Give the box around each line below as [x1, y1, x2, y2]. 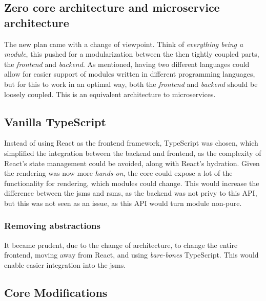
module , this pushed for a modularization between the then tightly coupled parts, [4, 49, 259, 59]
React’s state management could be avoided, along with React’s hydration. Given [4, 157, 260, 168]
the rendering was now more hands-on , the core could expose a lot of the [4, 168, 233, 178]
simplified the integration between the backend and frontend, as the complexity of [4, 147, 261, 158]
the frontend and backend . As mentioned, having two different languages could [4, 58, 250, 69]
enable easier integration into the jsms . [4, 259, 126, 270]
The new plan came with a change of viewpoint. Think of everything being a [4, 38, 243, 49]
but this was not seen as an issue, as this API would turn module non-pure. [4, 197, 242, 208]
